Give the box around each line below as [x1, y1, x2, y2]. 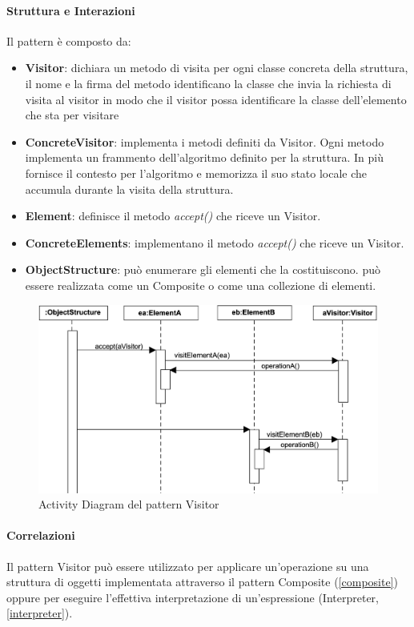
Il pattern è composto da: [6, 32, 131, 49]
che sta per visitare [25, 107, 119, 123]
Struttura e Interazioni [6, 2, 135, 18]
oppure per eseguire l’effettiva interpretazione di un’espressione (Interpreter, [6, 589, 379, 605]
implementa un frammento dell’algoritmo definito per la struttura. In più [25, 149, 384, 166]
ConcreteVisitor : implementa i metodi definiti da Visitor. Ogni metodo [25, 133, 384, 150]
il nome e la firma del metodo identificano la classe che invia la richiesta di [25, 74, 392, 91]
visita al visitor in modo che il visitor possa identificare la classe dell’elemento [25, 90, 407, 107]
